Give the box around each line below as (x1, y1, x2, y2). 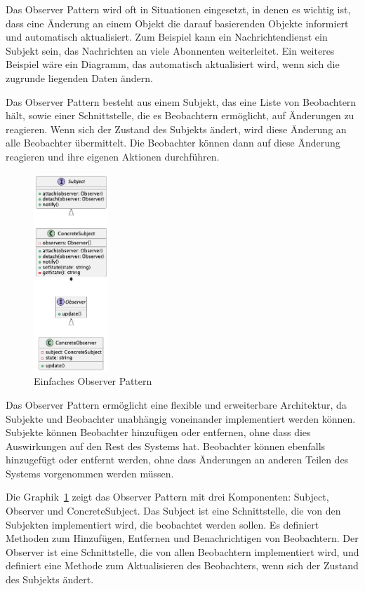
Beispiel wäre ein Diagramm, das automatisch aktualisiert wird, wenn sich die (6, 57, 340, 72)
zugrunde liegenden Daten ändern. (6, 70, 153, 85)
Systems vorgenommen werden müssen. (6, 466, 174, 480)
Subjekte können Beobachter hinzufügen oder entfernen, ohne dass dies (6, 425, 311, 440)
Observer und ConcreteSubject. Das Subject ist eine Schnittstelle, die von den (6, 503, 341, 518)
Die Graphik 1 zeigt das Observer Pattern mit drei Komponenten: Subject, (6, 489, 329, 504)
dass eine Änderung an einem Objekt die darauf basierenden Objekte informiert (6, 15, 349, 30)
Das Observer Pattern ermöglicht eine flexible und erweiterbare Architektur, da (6, 397, 347, 412)
